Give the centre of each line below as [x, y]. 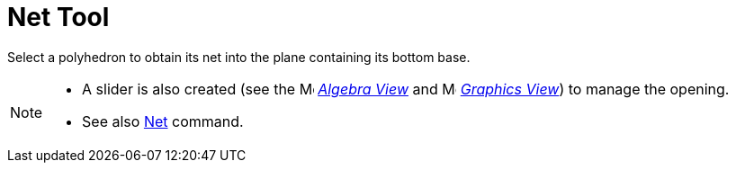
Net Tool [58, 17]
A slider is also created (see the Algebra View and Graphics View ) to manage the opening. [406, 89]
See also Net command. [163, 121]
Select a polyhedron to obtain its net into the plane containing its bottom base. [239, 57]
